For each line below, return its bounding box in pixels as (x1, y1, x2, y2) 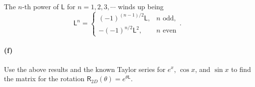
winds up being (118, 1, 164, 11)
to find (231, 64, 251, 74)
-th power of (22, 1, 59, 11)
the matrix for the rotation (4, 73, 85, 84)
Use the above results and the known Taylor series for (4, 64, 166, 74)
